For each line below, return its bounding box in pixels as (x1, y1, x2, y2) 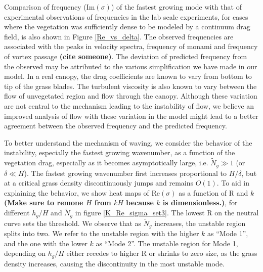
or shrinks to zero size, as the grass (149, 248, 257, 258)
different (4, 207, 30, 218)
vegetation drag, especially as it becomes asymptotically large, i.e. (4, 157, 208, 168)
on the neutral (214, 207, 259, 218)
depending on (4, 248, 46, 258)
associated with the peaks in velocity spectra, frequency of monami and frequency (4, 41, 258, 52)
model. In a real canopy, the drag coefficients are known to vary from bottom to (4, 71, 252, 81)
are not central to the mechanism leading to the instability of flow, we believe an (4, 100, 254, 111)
